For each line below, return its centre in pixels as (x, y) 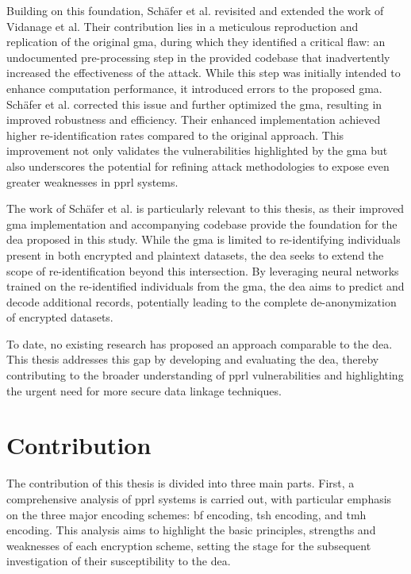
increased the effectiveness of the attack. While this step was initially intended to (204, 73)
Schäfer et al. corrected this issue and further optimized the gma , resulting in (194, 104)
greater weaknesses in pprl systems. (92, 181)
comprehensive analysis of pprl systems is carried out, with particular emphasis (199, 498)
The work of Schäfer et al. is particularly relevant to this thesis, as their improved (205, 208)
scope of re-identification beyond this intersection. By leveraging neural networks (203, 270)
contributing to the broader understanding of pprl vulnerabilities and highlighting (205, 375)
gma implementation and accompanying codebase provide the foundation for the (202, 223)
